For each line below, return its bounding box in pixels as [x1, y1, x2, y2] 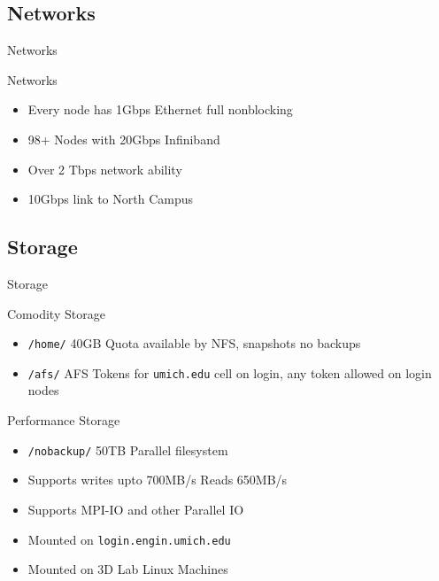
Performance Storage [7, 411, 120, 430]
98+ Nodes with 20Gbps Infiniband [27, 129, 220, 148]
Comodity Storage [7, 304, 105, 322]
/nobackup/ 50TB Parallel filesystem [27, 440, 228, 459]
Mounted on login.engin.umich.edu [27, 530, 231, 548]
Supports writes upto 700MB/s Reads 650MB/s [27, 470, 288, 489]
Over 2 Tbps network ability [27, 159, 182, 178]
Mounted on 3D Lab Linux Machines [27, 560, 228, 578]
